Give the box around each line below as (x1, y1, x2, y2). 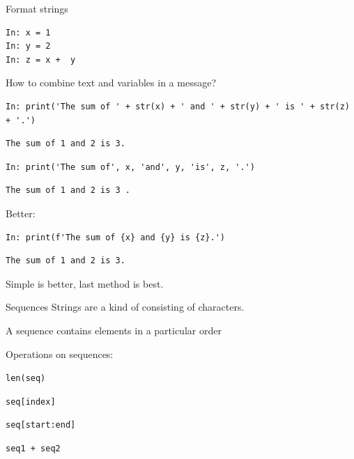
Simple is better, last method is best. (6, 276, 164, 290)
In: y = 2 (6, 41, 51, 52)
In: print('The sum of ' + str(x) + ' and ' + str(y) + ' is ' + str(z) (6, 101, 350, 111)
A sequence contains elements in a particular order (6, 322, 222, 337)
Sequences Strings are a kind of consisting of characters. (6, 299, 245, 314)
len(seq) (6, 373, 46, 384)
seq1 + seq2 (6, 444, 61, 454)
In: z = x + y (6, 54, 76, 65)
